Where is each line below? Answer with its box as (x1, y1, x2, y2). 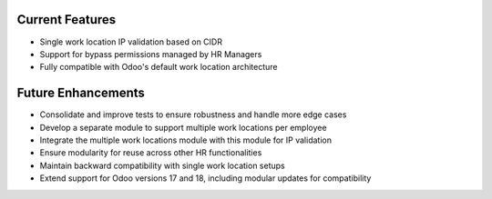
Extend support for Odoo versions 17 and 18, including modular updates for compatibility (39, 173, 372, 184)
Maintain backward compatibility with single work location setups (39, 160, 286, 171)
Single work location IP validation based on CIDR (39, 36, 223, 47)
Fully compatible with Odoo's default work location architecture (39, 62, 278, 73)
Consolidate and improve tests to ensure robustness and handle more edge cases (39, 109, 347, 120)
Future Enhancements (16, 85, 146, 101)
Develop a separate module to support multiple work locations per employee (39, 122, 327, 133)
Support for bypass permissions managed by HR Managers (39, 48, 262, 59)
